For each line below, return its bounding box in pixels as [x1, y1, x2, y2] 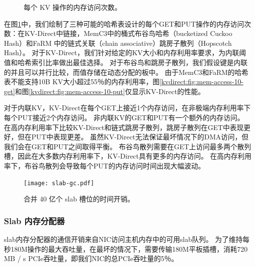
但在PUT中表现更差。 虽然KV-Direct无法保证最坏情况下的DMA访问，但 [17, 132, 249, 142]
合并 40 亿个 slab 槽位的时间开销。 [24, 194, 134, 204]
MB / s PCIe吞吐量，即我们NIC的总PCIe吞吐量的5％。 [4, 253, 178, 264]
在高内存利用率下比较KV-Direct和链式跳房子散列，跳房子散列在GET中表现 [4, 122, 244, 132]
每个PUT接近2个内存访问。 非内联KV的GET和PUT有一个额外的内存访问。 [4, 112, 244, 122]
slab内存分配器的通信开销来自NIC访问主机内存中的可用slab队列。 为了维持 [4, 234, 243, 244]
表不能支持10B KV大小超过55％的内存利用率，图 [4, 76, 159, 87]
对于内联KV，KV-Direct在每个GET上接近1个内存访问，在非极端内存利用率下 [4, 102, 251, 113]
